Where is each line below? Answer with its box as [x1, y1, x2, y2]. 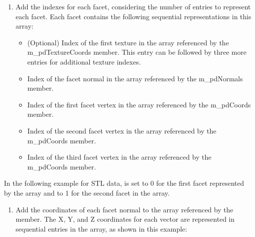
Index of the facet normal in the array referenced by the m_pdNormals [27, 73, 243, 83]
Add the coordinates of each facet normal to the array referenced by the [15, 204, 233, 214]
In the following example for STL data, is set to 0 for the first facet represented [4, 178, 244, 188]
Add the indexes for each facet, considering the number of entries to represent [15, 1, 251, 11]
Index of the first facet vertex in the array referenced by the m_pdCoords [27, 99, 251, 109]
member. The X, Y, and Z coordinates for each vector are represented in [15, 214, 235, 224]
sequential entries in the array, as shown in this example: [15, 223, 187, 234]
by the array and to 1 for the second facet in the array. [4, 187, 170, 198]
